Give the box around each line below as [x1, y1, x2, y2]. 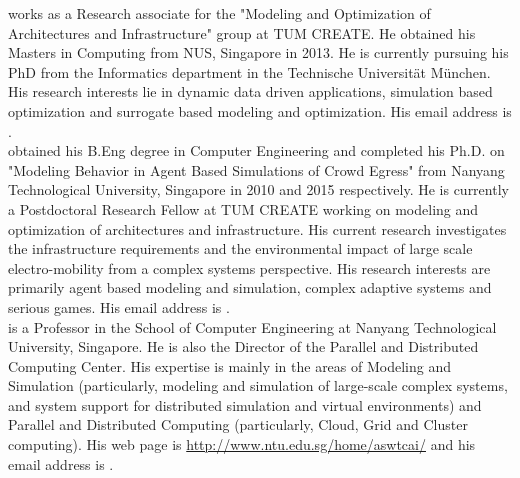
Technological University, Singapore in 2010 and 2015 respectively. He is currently [8, 179, 509, 200]
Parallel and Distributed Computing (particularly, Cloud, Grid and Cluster [8, 414, 468, 435]
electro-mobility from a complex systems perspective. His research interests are [8, 257, 491, 278]
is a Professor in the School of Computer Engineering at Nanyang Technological [8, 316, 497, 337]
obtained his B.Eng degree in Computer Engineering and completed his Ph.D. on [8, 140, 505, 161]
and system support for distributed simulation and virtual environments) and [8, 394, 482, 415]
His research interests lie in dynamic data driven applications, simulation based [8, 81, 493, 102]
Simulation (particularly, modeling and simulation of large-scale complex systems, [8, 375, 508, 396]
